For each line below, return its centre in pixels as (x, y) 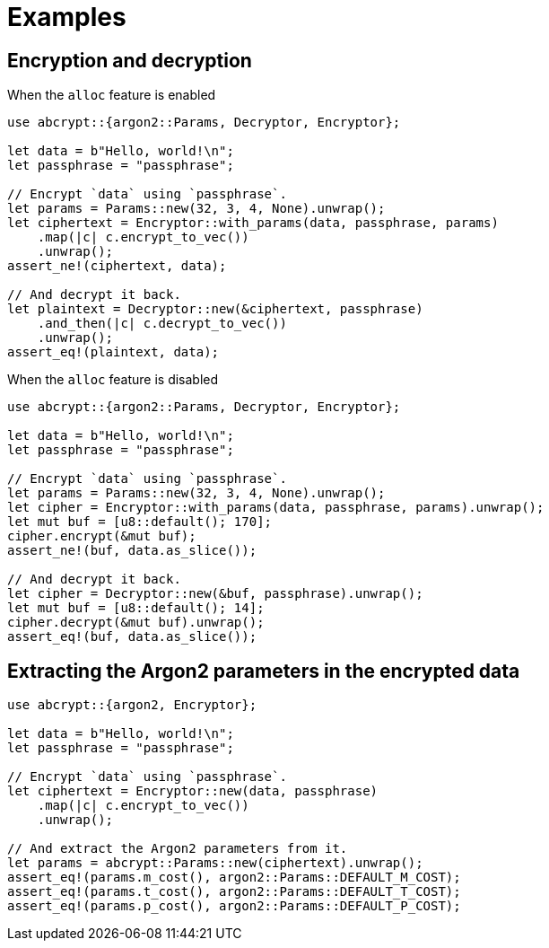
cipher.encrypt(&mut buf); (102, 536)
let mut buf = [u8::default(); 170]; (140, 522)
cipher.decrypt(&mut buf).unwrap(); (136, 623)
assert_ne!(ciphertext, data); (117, 266)
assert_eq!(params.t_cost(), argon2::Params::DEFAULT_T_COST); (234, 892)
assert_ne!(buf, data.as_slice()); (132, 551)
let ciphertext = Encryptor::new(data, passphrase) (193, 791)
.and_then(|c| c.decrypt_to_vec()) (162, 324)
